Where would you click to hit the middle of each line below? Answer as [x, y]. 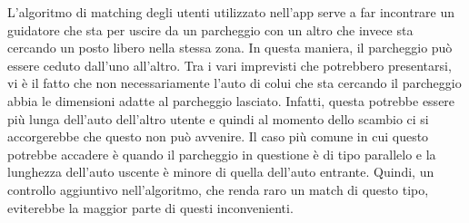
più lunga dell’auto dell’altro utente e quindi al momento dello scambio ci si [218, 118]
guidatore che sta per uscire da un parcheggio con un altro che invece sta [210, 29]
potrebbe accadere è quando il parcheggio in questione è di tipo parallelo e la [222, 154]
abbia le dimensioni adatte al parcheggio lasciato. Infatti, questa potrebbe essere [231, 100]
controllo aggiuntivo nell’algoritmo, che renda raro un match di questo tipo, [218, 189]
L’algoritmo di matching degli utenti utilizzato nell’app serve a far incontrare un [231, 12]
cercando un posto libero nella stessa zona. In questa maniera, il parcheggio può [230, 48]
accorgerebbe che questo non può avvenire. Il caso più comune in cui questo [218, 136]
